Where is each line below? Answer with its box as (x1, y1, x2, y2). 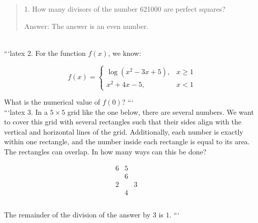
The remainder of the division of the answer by (4, 209, 151, 219)
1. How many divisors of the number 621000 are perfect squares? (24, 4, 225, 14)
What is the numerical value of (4, 97, 101, 107)
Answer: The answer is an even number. (24, 20, 149, 31)
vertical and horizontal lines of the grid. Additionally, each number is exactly (4, 126, 243, 137)
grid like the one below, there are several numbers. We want (67, 106, 254, 117)
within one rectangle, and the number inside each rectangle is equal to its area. (4, 136, 250, 147)
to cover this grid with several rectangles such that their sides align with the (4, 116, 242, 127)
